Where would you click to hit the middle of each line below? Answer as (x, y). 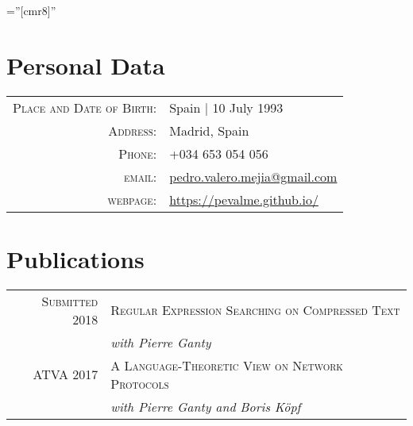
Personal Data (86, 65)
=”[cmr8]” (31, 10)
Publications (75, 258)
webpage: (132, 199)
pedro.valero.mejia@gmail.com (253, 176)
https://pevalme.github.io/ (244, 199)
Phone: (138, 153)
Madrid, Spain (209, 130)
